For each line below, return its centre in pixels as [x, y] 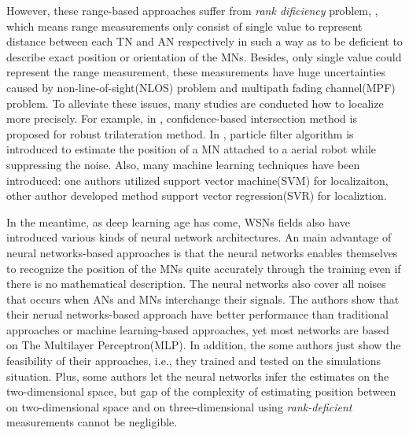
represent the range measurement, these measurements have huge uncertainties [196, 72]
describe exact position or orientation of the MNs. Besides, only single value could [204, 56]
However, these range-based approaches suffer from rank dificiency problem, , [192, 10]
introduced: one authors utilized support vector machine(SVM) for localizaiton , [197, 180]
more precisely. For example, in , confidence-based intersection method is [182, 118]
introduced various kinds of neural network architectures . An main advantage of [199, 237]
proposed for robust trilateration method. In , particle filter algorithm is [180, 133]
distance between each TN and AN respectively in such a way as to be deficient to [204, 41]
